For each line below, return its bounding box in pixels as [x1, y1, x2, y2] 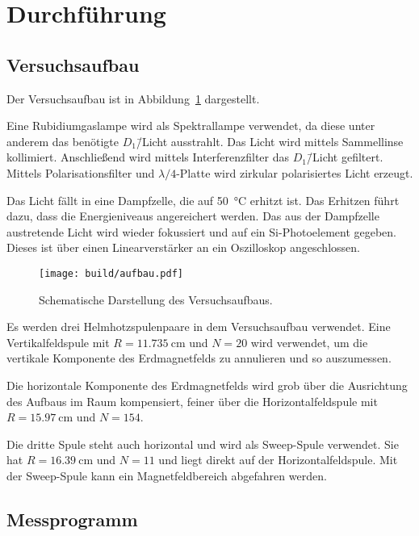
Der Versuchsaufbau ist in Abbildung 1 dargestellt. [6, 90, 260, 107]
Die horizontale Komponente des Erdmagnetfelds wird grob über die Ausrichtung [6, 376, 408, 393]
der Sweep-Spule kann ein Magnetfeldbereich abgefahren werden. [6, 467, 327, 484]
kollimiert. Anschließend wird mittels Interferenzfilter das [6, 149, 290, 165]
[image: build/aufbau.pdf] [39, 267, 183, 279]
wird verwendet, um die [250, 333, 368, 350]
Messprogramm [6, 506, 138, 531]
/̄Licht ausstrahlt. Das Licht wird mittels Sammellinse [136, 132, 404, 149]
